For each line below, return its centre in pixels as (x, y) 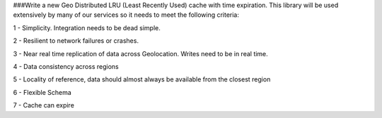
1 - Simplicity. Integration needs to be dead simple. (87, 27)
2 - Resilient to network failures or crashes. (76, 41)
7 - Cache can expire (44, 105)
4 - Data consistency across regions (66, 66)
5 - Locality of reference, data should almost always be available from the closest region (142, 79)
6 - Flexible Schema (42, 92)
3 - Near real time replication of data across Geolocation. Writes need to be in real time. (140, 53)
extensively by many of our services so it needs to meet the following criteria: (126, 15)
